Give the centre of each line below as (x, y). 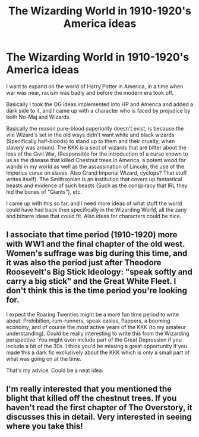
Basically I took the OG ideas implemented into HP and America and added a (100, 104)
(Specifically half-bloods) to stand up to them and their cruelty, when (91, 141)
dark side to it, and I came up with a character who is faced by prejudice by (98, 110)
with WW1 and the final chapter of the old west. (96, 244)
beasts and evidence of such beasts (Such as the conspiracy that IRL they (97, 185)
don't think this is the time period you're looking (97, 291)
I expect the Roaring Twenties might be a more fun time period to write (93, 314)
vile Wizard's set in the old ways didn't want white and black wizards (90, 135)
